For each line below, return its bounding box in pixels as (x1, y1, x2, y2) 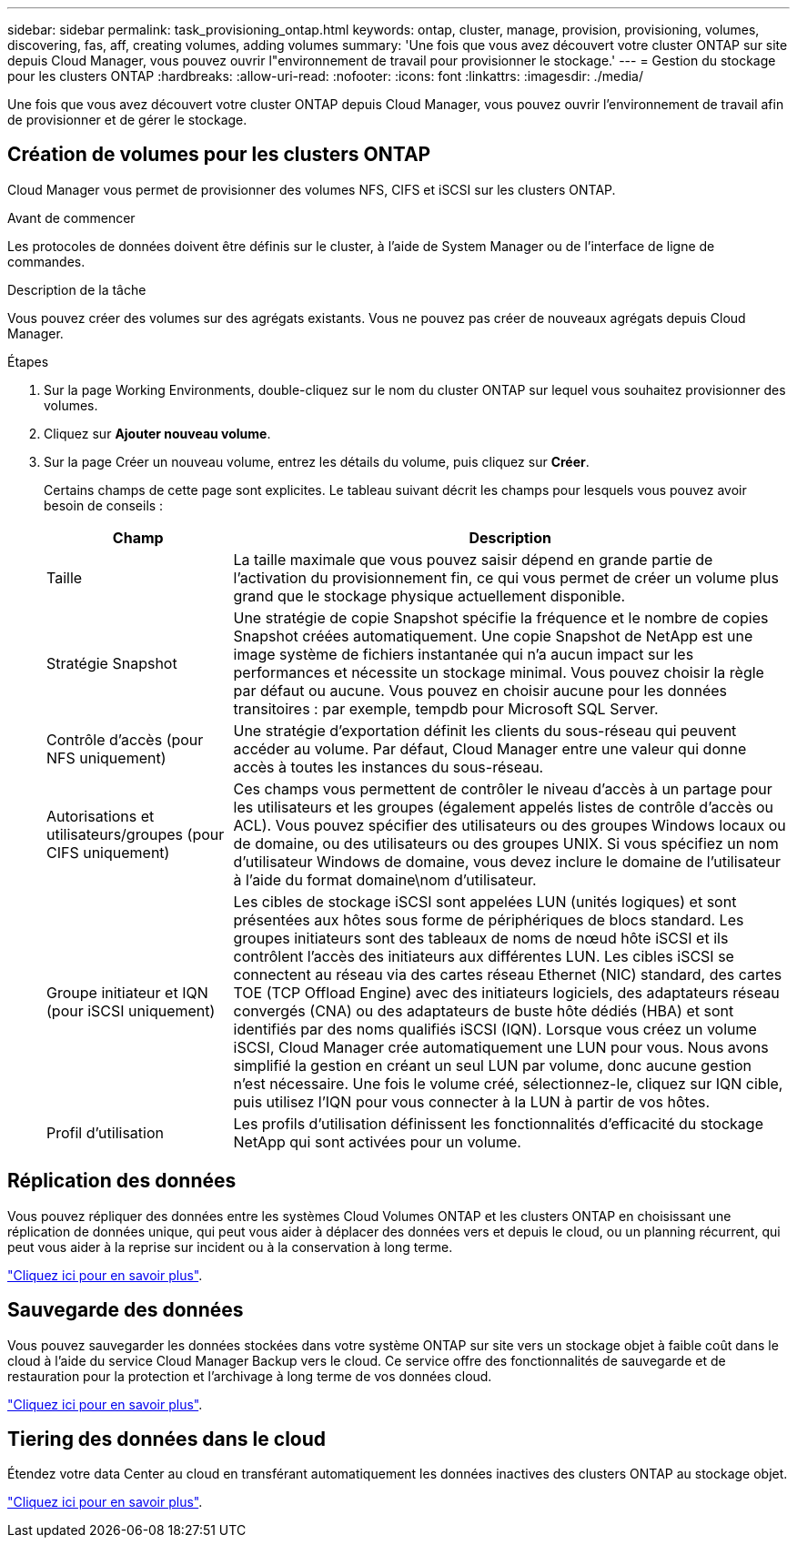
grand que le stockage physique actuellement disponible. (233, 586, 626, 605)
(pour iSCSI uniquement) (46, 1001, 216, 1020)
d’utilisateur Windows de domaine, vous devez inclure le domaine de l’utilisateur (233, 852, 781, 871)
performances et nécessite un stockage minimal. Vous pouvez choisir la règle (233, 662, 764, 682)
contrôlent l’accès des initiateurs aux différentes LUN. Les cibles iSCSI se (233, 946, 734, 965)
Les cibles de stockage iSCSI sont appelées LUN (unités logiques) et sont (233, 892, 737, 911)
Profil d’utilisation (46, 1123, 164, 1142)
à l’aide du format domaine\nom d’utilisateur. (233, 870, 537, 889)
